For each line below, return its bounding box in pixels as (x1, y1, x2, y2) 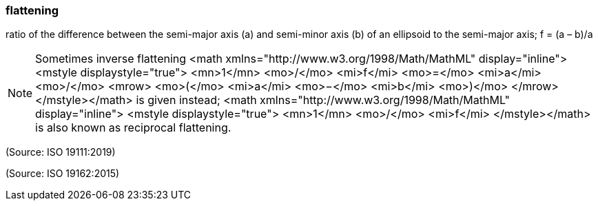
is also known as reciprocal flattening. (35, 121, 231, 135)
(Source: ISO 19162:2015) (6, 167, 120, 180)
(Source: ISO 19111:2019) (6, 146, 116, 158)
